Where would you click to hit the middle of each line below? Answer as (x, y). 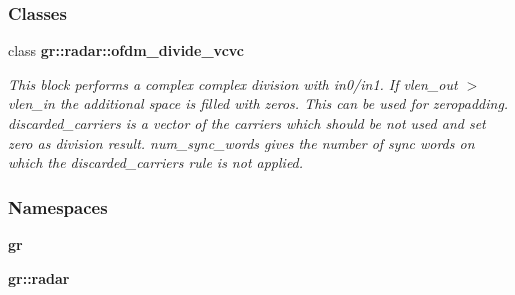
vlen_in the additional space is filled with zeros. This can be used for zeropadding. (258, 103)
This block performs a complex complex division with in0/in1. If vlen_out (233, 83)
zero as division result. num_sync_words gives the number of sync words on (241, 142)
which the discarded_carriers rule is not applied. (156, 162)
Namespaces (58, 206)
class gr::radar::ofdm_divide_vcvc (126, 50)
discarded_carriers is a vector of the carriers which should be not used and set (247, 123)
